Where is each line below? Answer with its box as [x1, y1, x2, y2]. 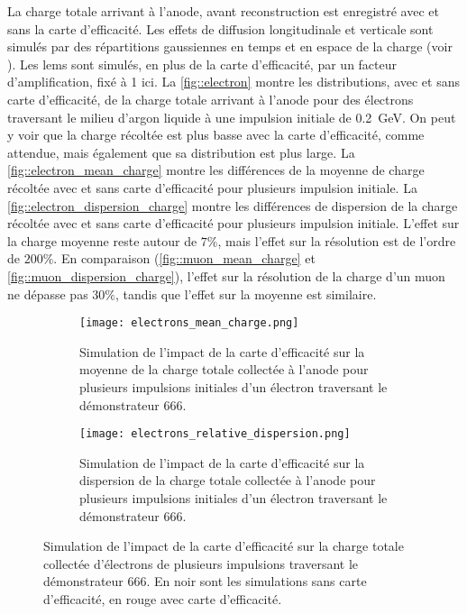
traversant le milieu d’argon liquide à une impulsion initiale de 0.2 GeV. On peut [7, 107, 456, 126]
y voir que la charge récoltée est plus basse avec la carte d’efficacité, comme [7, 125, 425, 144]
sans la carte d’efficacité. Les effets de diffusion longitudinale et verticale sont [7, 19, 434, 38]
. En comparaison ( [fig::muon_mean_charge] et [53, 249, 316, 268]
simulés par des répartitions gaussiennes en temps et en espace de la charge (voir [7, 37, 453, 56]
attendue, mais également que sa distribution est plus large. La [7, 142, 355, 161]
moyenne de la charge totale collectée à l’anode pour [79, 360, 369, 379]
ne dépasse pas [7, 284, 88, 303]
